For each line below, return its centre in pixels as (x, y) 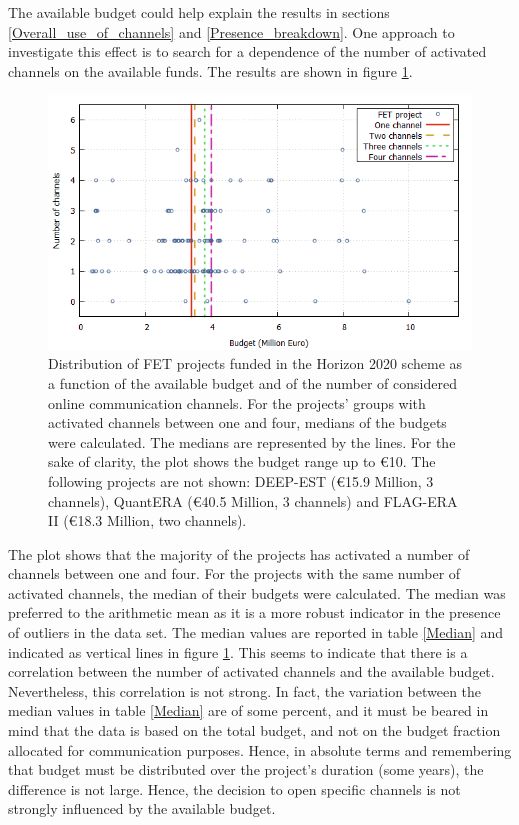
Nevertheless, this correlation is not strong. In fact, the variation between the (245, 690)
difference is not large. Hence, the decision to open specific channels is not (234, 788)
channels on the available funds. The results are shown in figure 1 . (210, 70)
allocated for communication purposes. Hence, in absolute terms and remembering (260, 749)
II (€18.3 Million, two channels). (147, 520)
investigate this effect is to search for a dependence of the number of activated (247, 51)
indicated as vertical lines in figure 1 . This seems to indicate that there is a (238, 651)
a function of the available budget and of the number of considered (252, 382)
